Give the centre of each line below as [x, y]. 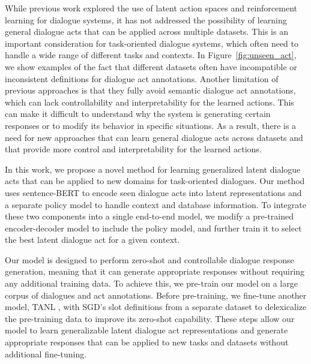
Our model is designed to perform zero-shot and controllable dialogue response [149, 259]
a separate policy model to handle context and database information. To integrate [155, 204]
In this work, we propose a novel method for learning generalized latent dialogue [153, 169]
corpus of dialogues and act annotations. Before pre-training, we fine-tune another [156, 295]
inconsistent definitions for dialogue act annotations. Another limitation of [142, 78]
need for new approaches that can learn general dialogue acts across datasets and [154, 137]
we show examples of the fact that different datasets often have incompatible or [151, 66]
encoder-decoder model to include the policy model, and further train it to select [153, 228]
